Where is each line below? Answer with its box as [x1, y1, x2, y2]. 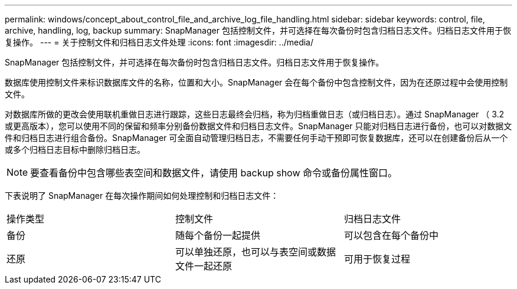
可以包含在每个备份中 [343, 229, 439, 241]
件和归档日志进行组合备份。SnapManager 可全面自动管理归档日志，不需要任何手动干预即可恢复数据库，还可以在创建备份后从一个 [5, 133, 508, 143]
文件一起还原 [175, 260, 232, 272]
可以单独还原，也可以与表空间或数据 [175, 246, 336, 258]
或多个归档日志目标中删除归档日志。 [5, 144, 145, 155]
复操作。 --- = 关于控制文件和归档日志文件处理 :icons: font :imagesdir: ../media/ [5, 37, 314, 47]
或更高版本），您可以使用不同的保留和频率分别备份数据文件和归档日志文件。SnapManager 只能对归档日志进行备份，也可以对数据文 [5, 121, 512, 131]
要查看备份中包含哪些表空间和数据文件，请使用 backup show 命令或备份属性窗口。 [30, 167, 397, 179]
